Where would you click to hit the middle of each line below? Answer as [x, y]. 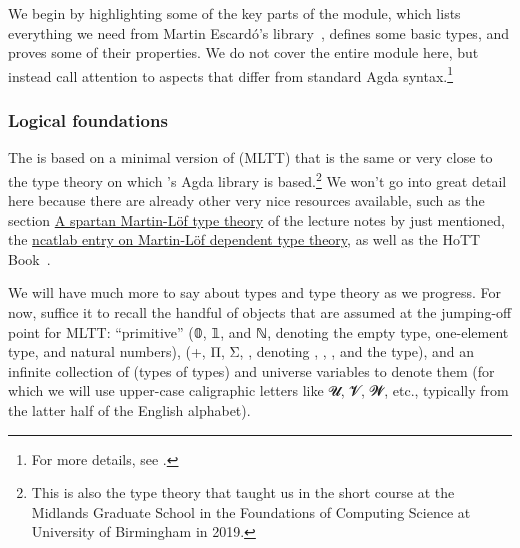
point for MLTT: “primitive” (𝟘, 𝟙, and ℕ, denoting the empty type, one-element [258, 331]
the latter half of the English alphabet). [129, 410]
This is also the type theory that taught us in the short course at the [243, 492]
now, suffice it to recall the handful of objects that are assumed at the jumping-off [260, 312]
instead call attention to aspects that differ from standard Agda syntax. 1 [231, 74]
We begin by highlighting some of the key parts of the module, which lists [234, 13]
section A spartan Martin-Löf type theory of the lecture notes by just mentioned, [256, 219]
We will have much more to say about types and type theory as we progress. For [255, 292]
